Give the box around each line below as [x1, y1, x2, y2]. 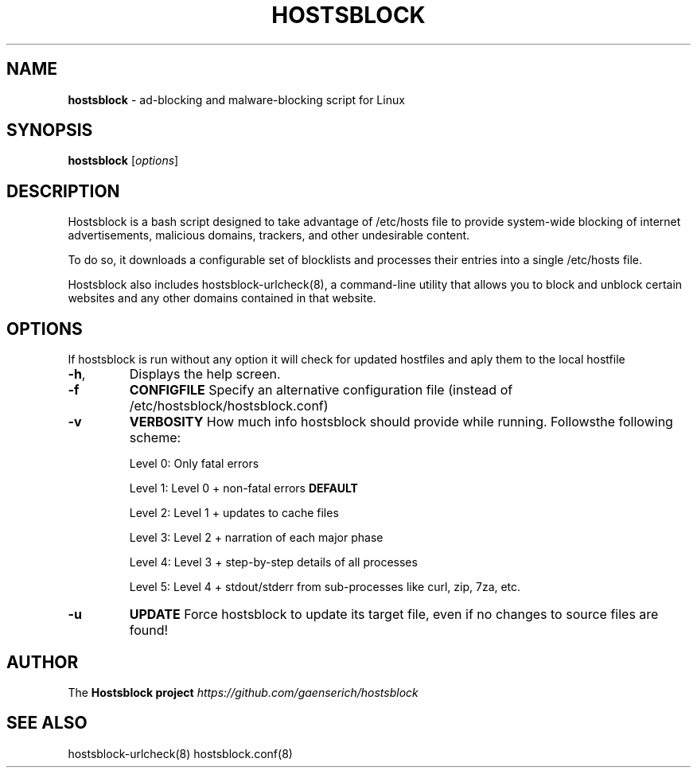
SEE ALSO [6, 713, 88, 733]
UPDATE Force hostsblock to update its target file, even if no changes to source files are [129, 606, 659, 623]
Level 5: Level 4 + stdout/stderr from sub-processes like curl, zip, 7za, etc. [129, 580, 521, 594]
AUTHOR [6, 651, 79, 672]
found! [129, 622, 169, 639]
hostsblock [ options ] [68, 154, 179, 168]
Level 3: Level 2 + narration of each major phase [129, 531, 384, 545]
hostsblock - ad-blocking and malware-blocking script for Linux [68, 92, 405, 107]
